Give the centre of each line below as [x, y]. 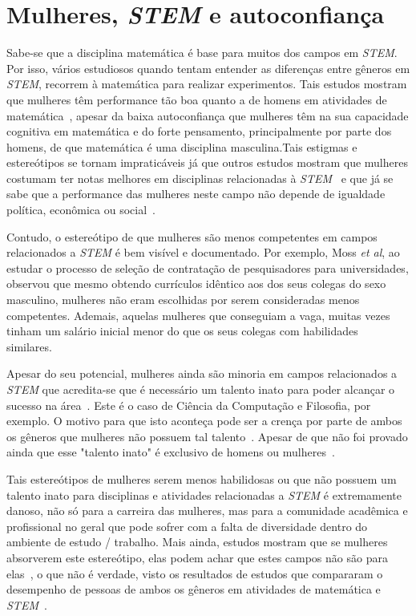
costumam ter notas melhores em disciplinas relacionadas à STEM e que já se [200, 178]
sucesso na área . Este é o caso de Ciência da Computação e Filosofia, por [189, 405]
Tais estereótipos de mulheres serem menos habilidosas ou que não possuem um [202, 478]
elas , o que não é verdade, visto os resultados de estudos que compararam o [195, 573]
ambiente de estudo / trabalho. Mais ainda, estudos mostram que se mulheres [197, 542]
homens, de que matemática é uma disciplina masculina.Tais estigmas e [182, 146]
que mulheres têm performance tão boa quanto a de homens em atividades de [197, 99]
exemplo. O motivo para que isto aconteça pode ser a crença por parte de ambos [204, 421]
